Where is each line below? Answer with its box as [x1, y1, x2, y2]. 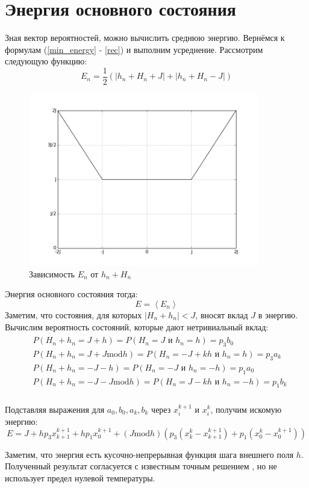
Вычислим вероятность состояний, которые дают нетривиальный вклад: [5, 320, 269, 333]
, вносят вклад [195, 308, 248, 321]
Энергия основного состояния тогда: [5, 288, 138, 300]
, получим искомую [210, 403, 282, 415]
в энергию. [258, 308, 298, 321]
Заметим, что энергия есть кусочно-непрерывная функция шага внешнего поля [5, 448, 294, 460]
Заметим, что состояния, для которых [5, 308, 142, 321]
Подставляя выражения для [5, 403, 105, 415]
